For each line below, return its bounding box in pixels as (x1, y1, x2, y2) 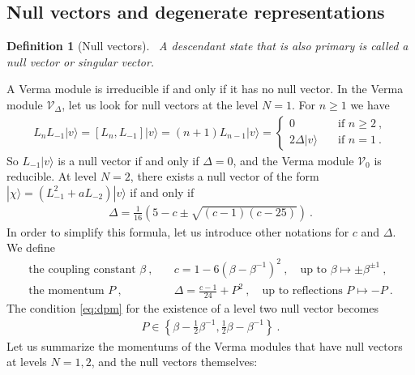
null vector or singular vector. (6, 53, 155, 70)
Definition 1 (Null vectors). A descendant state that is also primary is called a (6, 37, 409, 54)
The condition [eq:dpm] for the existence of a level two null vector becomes (6, 299, 379, 316)
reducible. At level (6, 168, 97, 185)
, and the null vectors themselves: (91, 353, 258, 370)
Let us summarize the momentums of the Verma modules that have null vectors (6, 337, 403, 354)
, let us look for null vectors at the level (62, 96, 259, 113)
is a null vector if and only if (58, 151, 199, 168)
